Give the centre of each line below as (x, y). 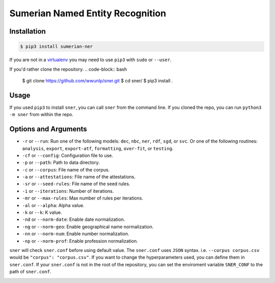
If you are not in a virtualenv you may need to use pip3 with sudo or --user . (90, 60)
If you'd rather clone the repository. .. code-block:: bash (68, 69)
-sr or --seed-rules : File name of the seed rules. (76, 184)
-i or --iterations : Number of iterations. (68, 191)
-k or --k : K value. (42, 213)
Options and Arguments (48, 129)
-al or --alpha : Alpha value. (53, 205)
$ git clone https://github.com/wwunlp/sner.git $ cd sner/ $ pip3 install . (98, 80)
